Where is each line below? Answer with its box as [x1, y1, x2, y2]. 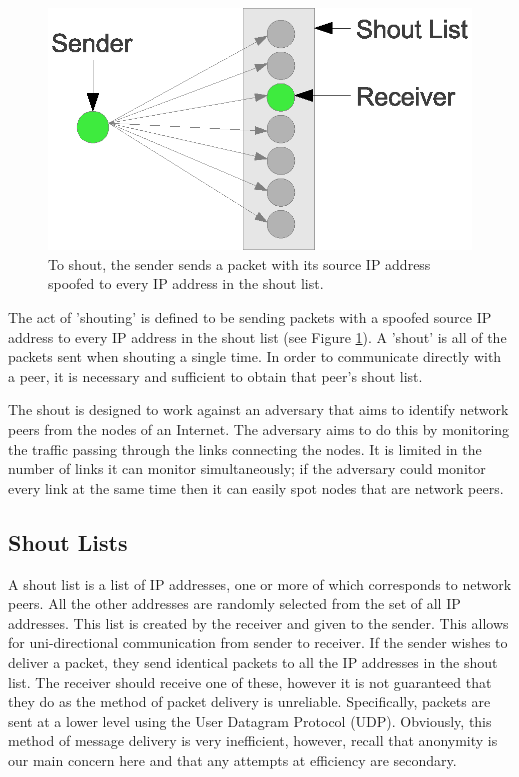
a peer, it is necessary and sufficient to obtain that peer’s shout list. [8, 365, 423, 386]
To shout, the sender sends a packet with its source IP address [48, 253, 431, 274]
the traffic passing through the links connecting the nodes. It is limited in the [8, 438, 482, 459]
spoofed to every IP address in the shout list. [48, 273, 324, 294]
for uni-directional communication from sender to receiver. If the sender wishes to [8, 632, 508, 653]
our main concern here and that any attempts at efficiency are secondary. [8, 749, 457, 770]
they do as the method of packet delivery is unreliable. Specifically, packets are [8, 691, 491, 712]
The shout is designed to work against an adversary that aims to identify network [8, 399, 509, 420]
